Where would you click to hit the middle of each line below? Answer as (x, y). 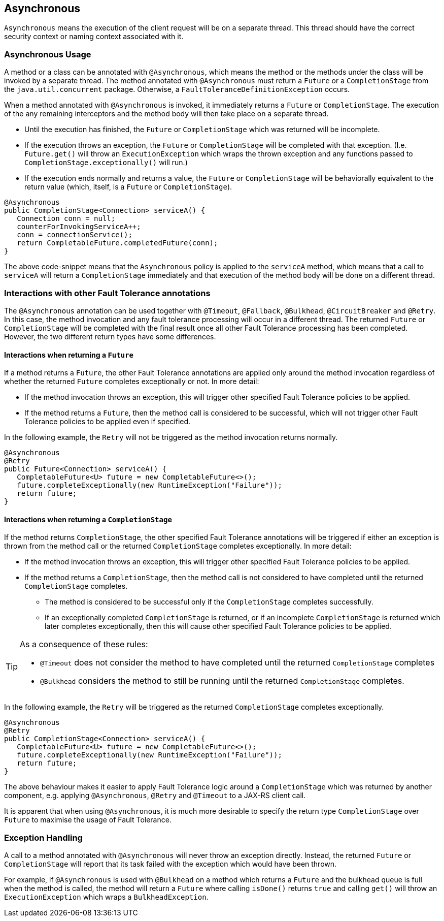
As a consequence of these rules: (84, 644)
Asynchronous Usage (48, 54)
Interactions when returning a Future (69, 355)
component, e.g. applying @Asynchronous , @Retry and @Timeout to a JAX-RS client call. (155, 796)
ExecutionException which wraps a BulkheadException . (106, 897)
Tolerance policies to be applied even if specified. (108, 422)
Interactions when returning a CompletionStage (88, 519)
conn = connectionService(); (75, 235)
